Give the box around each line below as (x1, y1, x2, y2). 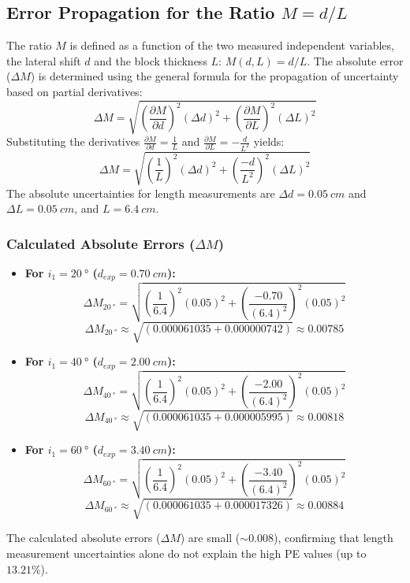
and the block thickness (94, 52, 207, 69)
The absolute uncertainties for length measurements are (6, 184, 275, 201)
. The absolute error (307, 52, 404, 69)
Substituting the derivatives (6, 133, 140, 150)
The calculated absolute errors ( (6, 529, 161, 546)
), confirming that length (274, 529, 393, 546)
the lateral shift (6, 52, 81, 69)
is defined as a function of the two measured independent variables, (69, 37, 394, 54)
